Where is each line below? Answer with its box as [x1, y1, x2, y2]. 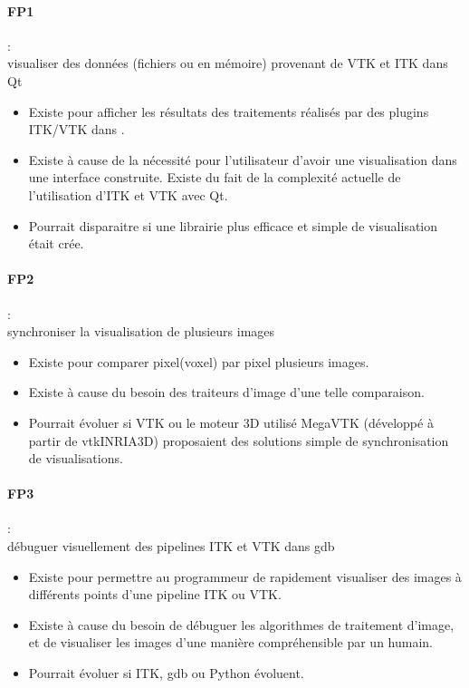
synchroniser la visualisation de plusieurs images [7, 322, 275, 341]
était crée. [28, 234, 84, 253]
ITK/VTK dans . [28, 120, 125, 139]
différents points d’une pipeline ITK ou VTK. [28, 585, 282, 604]
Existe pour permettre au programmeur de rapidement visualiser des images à [28, 567, 462, 586]
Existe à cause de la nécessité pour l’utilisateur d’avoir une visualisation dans [28, 150, 457, 169]
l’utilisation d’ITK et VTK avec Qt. [28, 185, 228, 204]
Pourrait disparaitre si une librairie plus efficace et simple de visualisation [28, 216, 438, 235]
